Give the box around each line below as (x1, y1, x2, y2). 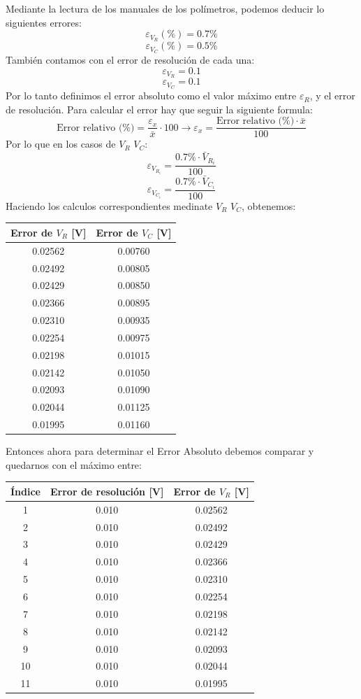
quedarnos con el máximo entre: (6, 457, 142, 472)
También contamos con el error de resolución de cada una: (6, 52, 255, 66)
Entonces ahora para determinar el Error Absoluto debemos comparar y (6, 444, 314, 458)
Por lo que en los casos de (6, 136, 116, 151)
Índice (10, 483, 40, 498)
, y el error (309, 88, 355, 103)
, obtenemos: (242, 198, 296, 213)
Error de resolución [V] (50, 483, 164, 498)
